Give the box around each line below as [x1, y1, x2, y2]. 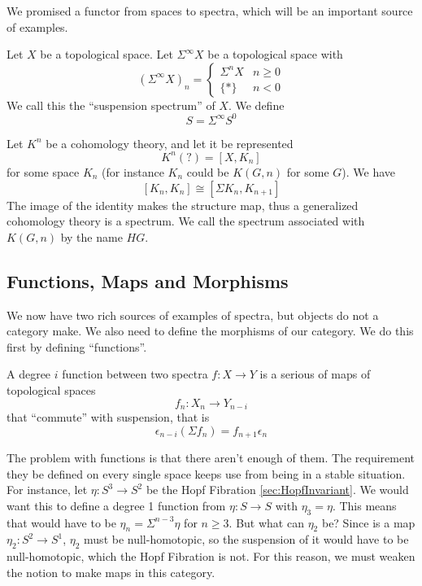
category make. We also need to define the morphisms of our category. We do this [7, 322, 414, 339]
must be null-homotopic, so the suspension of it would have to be [84, 531, 409, 548]
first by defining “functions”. [7, 338, 147, 355]
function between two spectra [62, 365, 208, 383]
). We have [342, 163, 396, 180]
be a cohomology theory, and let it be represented [46, 134, 294, 151]
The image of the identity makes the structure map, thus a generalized [7, 196, 359, 213]
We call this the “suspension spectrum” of [7, 96, 215, 113]
